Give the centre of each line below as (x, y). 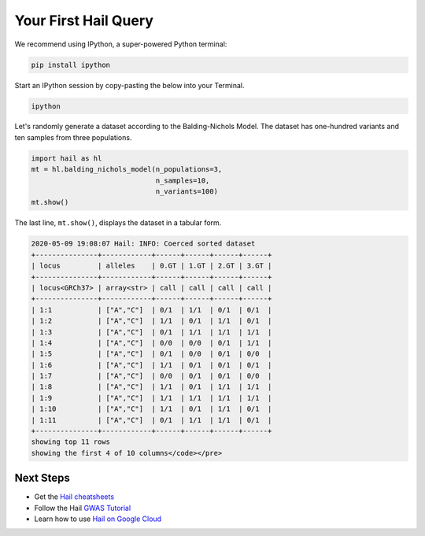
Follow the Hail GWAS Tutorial (83, 508)
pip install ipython (70, 65)
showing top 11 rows (70, 442)
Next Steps (42, 478)
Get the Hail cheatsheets (74, 497)
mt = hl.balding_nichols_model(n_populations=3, (127, 170)
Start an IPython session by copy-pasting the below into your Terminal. (129, 85)
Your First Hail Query (84, 20)
